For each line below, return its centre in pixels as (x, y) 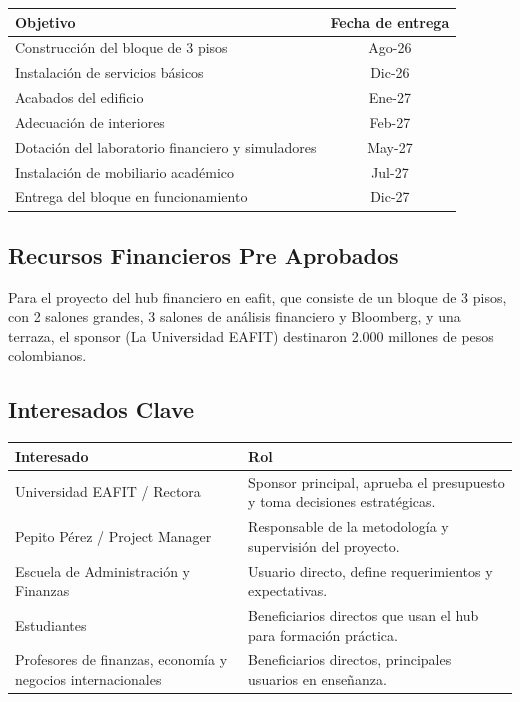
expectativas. (288, 590)
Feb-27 (390, 121)
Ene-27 (389, 97)
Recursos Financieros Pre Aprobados (203, 254)
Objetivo (45, 21)
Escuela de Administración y (102, 570)
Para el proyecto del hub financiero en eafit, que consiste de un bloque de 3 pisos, (257, 296)
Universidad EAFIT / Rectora (108, 491)
